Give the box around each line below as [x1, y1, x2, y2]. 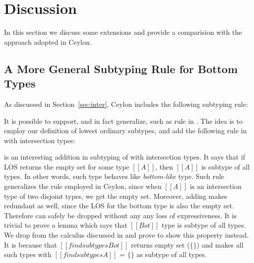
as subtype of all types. [136, 249, 207, 260]
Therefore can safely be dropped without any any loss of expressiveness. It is [4, 210, 237, 220]
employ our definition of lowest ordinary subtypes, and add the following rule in [4, 125, 247, 136]
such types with [4, 249, 52, 260]
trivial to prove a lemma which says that [4, 220, 127, 230]
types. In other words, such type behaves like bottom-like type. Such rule [4, 171, 224, 181]
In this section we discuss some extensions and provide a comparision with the [4, 27, 242, 37]
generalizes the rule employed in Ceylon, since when [4, 181, 162, 191]
